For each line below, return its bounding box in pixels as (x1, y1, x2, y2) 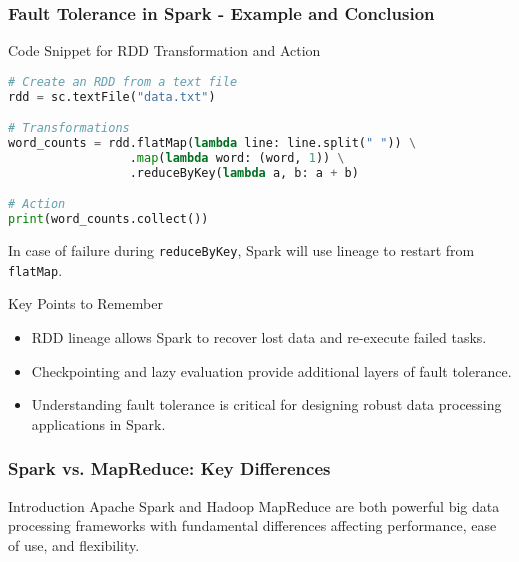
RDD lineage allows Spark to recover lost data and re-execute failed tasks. (31, 327, 487, 348)
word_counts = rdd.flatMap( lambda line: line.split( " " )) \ (8, 136, 417, 151)
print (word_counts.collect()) (8, 212, 209, 227)
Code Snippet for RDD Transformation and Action (8, 40, 321, 61)
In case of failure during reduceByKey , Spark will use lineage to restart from (8, 240, 475, 261)
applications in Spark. (31, 413, 166, 434)
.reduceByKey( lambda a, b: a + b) (129, 165, 359, 180)
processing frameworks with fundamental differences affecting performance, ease (8, 515, 497, 536)
